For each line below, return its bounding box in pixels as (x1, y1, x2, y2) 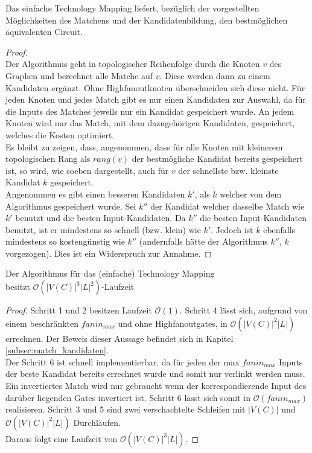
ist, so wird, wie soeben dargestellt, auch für (5, 164, 169, 176)
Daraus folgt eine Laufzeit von (5, 432, 118, 445)
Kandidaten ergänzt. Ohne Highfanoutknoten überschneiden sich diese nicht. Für (5, 81, 305, 94)
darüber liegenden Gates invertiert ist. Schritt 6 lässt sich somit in (5, 391, 250, 403)
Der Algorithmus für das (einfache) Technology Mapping (5, 267, 215, 280)
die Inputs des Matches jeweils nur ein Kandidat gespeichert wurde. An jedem (5, 104, 294, 117)
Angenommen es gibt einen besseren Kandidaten (5, 187, 185, 200)
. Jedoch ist (211, 223, 253, 236)
